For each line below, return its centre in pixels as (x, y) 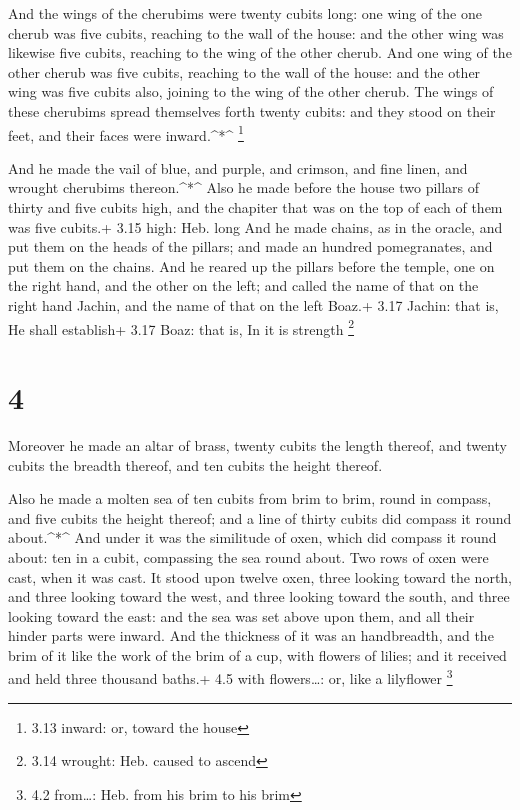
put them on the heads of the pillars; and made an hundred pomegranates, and (250, 246)
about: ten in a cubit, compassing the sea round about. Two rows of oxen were (248, 556)
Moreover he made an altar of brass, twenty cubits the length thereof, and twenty (257, 444)
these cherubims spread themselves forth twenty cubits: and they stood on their (252, 110)
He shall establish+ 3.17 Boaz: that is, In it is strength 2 (181, 327)
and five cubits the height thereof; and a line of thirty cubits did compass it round (260, 517)
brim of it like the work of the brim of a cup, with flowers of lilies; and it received (257, 654)
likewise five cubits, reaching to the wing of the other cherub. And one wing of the (260, 52)
